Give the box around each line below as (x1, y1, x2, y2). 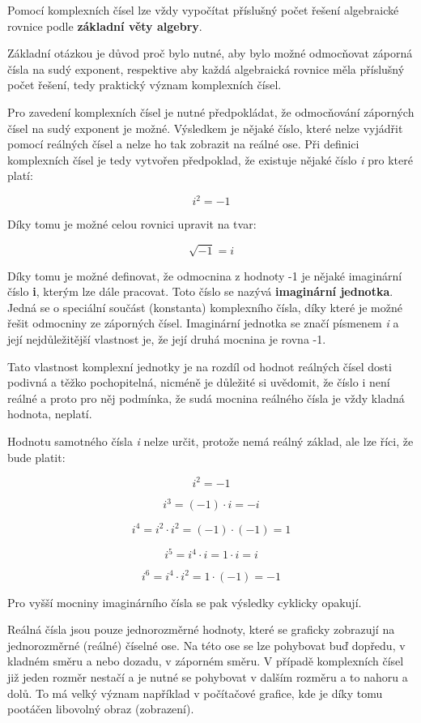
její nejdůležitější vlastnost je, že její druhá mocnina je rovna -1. (7, 330, 326, 347)
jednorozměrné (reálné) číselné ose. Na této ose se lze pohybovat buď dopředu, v (7, 636, 406, 653)
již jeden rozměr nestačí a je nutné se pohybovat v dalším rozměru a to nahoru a (7, 668, 408, 685)
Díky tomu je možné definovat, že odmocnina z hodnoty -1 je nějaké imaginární (7, 267, 402, 284)
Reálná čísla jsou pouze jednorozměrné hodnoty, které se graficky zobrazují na (7, 621, 395, 638)
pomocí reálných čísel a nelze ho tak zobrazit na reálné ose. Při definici (7, 135, 359, 152)
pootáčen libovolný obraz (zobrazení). (7, 700, 194, 717)
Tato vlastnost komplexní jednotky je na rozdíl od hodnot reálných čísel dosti (7, 357, 392, 374)
